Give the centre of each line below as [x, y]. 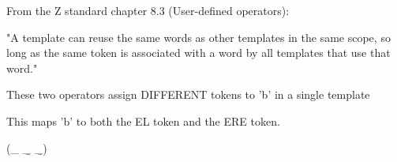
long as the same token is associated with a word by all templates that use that [198, 53]
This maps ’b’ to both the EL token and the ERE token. [143, 121]
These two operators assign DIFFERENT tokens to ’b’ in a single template [188, 94]
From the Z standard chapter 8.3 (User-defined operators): [148, 10]
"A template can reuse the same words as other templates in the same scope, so [198, 37]
